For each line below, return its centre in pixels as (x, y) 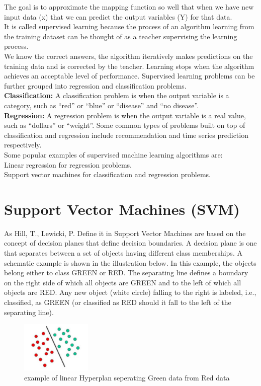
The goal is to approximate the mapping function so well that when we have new (129, 7)
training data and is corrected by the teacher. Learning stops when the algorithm (129, 66)
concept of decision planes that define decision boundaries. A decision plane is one (130, 243)
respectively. (23, 145)
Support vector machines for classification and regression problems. (107, 174)
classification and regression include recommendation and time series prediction (126, 135)
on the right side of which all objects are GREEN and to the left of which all (123, 282)
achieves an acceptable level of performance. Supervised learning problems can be (129, 76)
